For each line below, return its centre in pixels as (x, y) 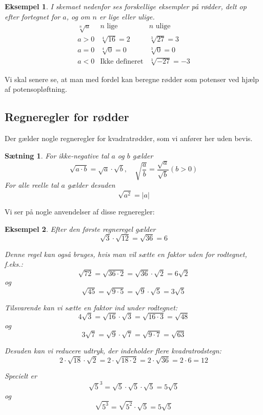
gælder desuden (91, 185)
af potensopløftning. (36, 89)
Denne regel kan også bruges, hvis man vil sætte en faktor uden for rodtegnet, (126, 254)
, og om (78, 16)
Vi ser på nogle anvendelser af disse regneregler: (80, 211)
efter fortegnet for (33, 16)
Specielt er (21, 376)
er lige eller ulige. (127, 16)
